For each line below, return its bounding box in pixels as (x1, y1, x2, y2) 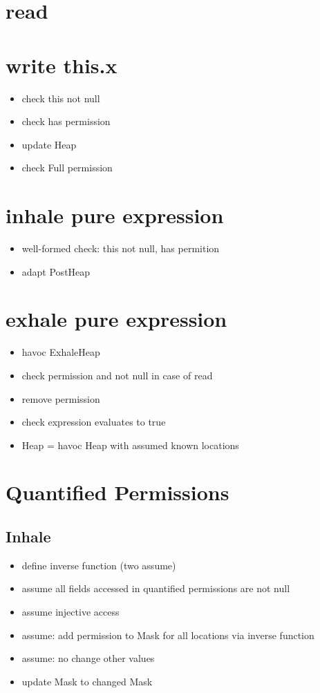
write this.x (6, 50, 117, 79)
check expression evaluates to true (21, 415, 166, 429)
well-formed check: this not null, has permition (21, 241, 220, 255)
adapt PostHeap (21, 264, 91, 278)
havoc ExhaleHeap (21, 345, 100, 359)
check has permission (21, 114, 111, 129)
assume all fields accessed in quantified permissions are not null (21, 581, 290, 596)
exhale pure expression (6, 305, 227, 333)
